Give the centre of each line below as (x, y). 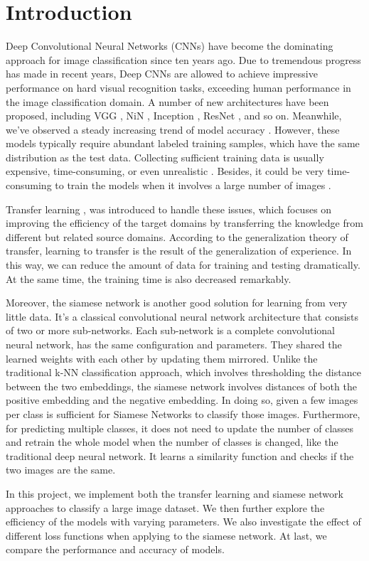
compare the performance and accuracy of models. (115, 549)
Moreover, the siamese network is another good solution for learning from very (177, 303)
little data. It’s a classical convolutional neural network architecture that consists (182, 316)
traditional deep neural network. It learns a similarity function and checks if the (180, 455)
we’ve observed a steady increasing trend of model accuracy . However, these (173, 129)
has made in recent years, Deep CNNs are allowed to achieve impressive (162, 74)
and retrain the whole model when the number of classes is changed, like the (172, 442)
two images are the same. (61, 470)
